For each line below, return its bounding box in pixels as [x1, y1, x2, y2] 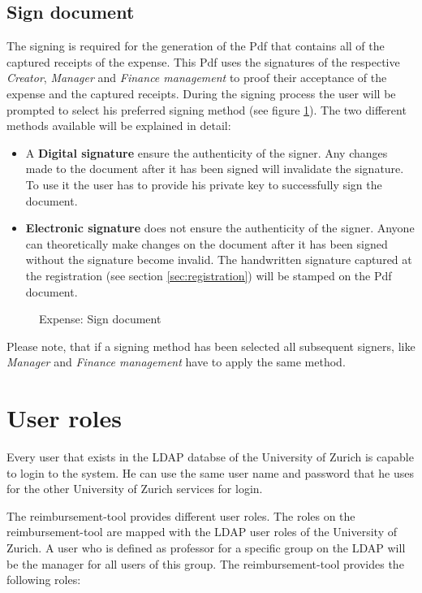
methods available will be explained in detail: [6, 117, 231, 134]
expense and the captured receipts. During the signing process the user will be [6, 84, 396, 102]
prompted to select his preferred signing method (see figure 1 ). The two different [6, 101, 407, 118]
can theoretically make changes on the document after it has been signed [25, 235, 388, 252]
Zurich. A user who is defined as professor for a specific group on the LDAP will [6, 539, 406, 556]
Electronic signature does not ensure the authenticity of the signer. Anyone [25, 219, 415, 236]
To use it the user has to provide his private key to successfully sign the [25, 175, 382, 193]
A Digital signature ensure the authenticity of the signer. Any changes [25, 144, 388, 161]
